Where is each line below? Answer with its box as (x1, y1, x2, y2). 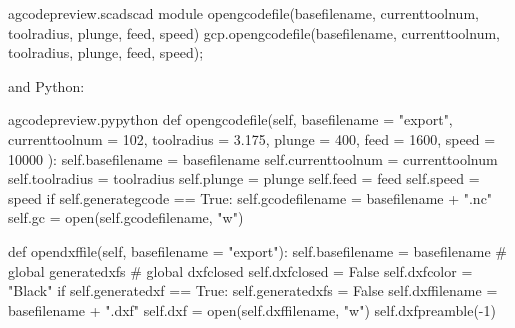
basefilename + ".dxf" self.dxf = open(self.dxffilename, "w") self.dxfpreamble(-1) (8, 299, 496, 320)
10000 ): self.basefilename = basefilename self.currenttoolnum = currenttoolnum (8, 148, 498, 169)
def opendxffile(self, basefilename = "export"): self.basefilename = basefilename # (8, 240, 507, 261)
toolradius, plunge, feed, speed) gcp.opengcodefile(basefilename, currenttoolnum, (8, 22, 500, 43)
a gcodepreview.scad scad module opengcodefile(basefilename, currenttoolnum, (8, 3, 479, 23)
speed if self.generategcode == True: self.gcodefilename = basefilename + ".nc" (8, 187, 493, 208)
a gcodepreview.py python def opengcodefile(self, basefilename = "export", (8, 109, 453, 130)
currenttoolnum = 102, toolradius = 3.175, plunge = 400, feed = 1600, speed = (8, 128, 496, 149)
